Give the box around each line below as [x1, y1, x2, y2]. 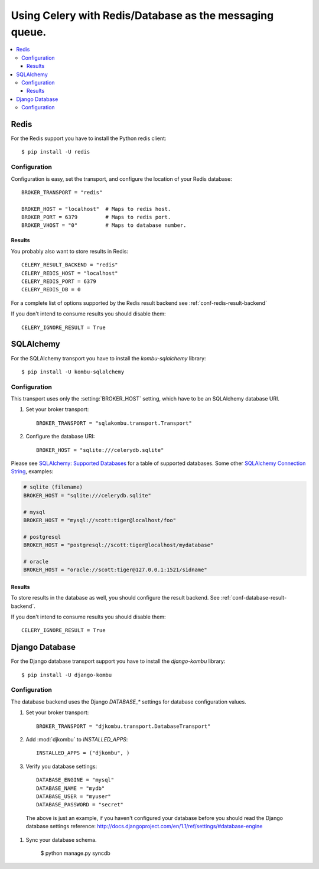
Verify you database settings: [25, 763, 97, 770]
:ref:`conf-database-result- [220, 594, 287, 601]
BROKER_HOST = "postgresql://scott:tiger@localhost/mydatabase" [23, 542, 214, 549]
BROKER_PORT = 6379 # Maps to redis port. [21, 214, 171, 221]
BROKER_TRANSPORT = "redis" [21, 189, 103, 196]
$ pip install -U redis [21, 148, 90, 155]
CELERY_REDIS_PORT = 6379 [21, 278, 97, 285]
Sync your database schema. [25, 836, 97, 843]
